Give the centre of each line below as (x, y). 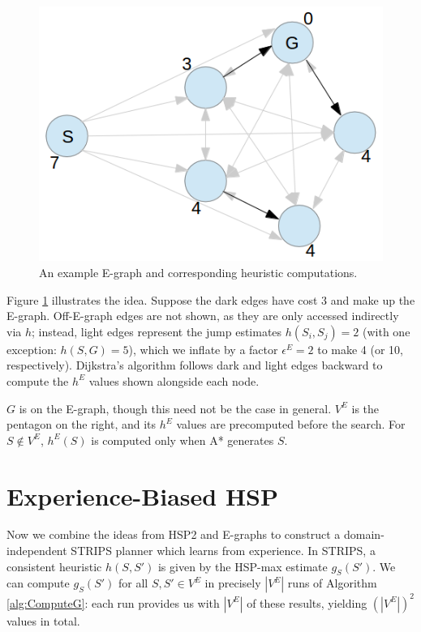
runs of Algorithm (332, 583)
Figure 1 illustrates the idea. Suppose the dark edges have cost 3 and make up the (211, 299)
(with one (387, 331)
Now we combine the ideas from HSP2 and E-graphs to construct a (174, 534)
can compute (38, 583)
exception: (32, 349)
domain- (364, 534)
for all (133, 583)
